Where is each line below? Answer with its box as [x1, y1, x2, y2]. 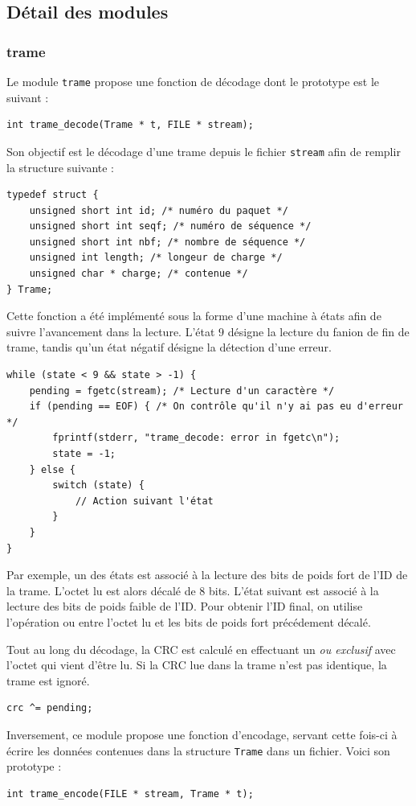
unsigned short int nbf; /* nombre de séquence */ [29, 236, 306, 248]
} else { [29, 463, 75, 475]
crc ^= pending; [6, 702, 93, 714]
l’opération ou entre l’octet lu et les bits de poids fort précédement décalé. [6, 613, 371, 630]
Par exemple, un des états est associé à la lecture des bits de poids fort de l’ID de [6, 566, 408, 583]
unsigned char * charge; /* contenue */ [29, 268, 248, 280]
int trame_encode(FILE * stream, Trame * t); [6, 787, 254, 800]
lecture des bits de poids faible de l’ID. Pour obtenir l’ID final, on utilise [6, 598, 363, 615]
